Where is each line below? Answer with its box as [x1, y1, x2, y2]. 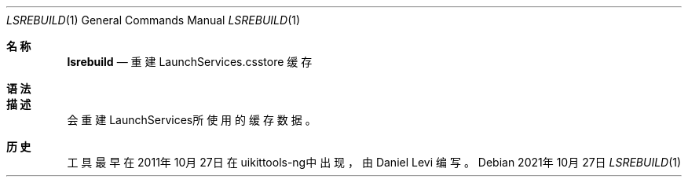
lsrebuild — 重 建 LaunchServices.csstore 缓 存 [67, 55, 313, 68]
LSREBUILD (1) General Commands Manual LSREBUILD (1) [6, 13, 301, 27]
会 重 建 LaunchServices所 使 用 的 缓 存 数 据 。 [67, 113, 317, 126]
